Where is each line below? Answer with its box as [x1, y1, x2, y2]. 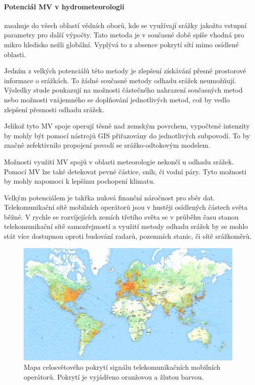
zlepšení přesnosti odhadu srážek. [4, 104, 104, 114]
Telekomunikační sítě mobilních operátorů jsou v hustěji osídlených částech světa [4, 202, 248, 212]
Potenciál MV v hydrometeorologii [4, 1, 125, 11]
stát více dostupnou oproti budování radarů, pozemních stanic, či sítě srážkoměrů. [4, 231, 252, 241]
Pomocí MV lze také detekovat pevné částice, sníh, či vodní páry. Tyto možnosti [4, 166, 247, 176]
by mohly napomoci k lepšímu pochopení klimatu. [4, 176, 155, 186]
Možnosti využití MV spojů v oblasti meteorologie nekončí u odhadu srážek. [4, 156, 234, 166]
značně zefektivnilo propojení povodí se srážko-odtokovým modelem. [4, 140, 210, 150]
